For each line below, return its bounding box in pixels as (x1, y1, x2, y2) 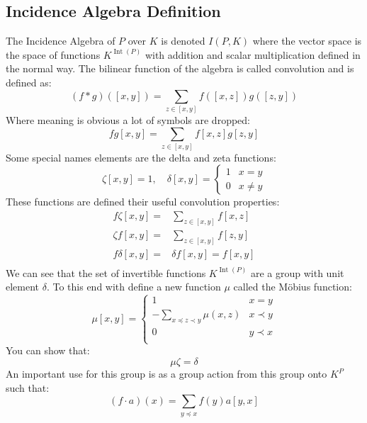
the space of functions (6, 47, 101, 62)
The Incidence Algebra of (6, 33, 115, 48)
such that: (6, 380, 50, 395)
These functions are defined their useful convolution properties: (6, 194, 280, 209)
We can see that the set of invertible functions (6, 265, 206, 280)
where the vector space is (252, 33, 362, 48)
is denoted (161, 33, 205, 48)
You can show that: (6, 343, 90, 358)
